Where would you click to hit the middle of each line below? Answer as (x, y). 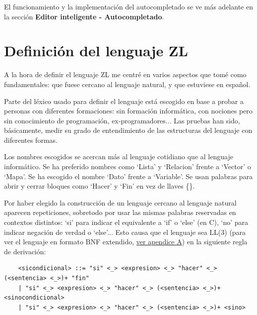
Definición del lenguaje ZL (96, 51)
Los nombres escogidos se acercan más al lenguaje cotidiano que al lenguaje (119, 157)
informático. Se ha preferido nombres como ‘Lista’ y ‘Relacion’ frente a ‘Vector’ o (128, 166)
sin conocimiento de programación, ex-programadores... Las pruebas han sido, (122, 120)
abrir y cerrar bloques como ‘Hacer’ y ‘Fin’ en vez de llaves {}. (99, 186)
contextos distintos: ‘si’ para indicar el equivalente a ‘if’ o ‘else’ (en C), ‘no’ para (126, 222)
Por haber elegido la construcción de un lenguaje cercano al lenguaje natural (120, 202)
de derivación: (25, 251)
